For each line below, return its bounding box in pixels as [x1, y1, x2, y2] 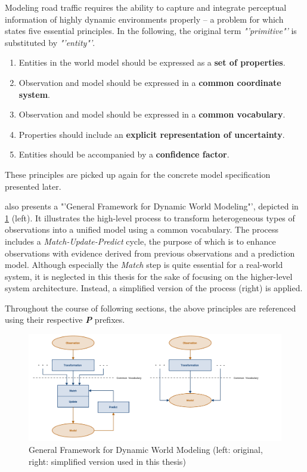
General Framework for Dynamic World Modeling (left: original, [29, 443, 263, 455]
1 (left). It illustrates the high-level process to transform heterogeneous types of [5, 211, 295, 224]
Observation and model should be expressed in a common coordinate [18, 76, 281, 88]
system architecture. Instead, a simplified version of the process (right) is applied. [5, 282, 303, 294]
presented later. [5, 180, 61, 192]
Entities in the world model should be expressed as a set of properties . [18, 56, 286, 69]
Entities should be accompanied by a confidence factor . [18, 148, 230, 161]
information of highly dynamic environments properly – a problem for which [5, 13, 284, 25]
